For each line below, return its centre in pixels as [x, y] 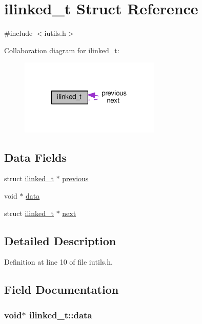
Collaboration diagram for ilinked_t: [62, 50]
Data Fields [36, 157]
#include [18, 33]
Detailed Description [60, 240]
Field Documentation [62, 289]
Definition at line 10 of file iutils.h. [58, 262]
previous [75, 178]
